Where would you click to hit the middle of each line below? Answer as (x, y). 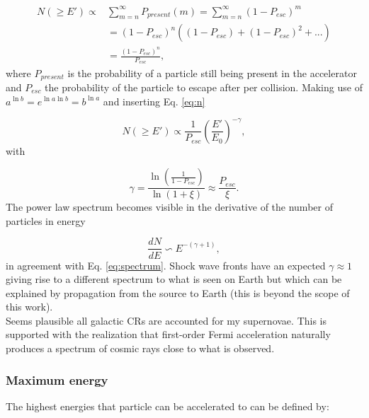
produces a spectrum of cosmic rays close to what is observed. (140, 348)
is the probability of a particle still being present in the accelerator (212, 72)
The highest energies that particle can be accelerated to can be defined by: (168, 406)
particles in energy (46, 220)
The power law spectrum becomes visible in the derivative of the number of (169, 207)
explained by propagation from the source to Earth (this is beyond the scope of (178, 292)
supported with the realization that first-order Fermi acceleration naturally (168, 334)
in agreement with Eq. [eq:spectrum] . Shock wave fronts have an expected (166, 265)
